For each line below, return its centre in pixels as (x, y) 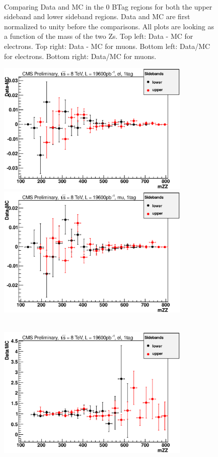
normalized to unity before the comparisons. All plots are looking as (109, 26)
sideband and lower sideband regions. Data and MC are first (97, 16)
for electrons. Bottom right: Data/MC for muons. (80, 56)
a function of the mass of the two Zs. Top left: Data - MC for (99, 36)
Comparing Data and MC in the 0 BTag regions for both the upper (108, 6)
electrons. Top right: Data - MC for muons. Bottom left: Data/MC (107, 46)
